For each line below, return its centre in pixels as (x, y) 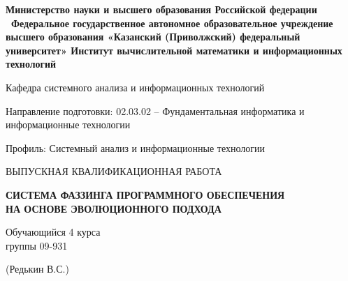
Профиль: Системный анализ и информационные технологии (135, 147)
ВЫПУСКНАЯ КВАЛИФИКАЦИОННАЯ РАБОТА (114, 171)
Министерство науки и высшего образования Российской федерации (161, 9)
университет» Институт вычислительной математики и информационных (174, 50)
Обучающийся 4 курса (53, 232)
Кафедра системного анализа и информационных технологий (135, 87)
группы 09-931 (37, 245)
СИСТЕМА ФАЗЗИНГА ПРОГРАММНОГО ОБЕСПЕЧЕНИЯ (145, 194)
